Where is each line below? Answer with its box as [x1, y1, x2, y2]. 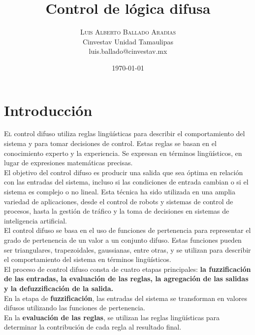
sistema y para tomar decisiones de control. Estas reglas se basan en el [4, 138, 217, 149]
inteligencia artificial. [4, 215, 67, 225]
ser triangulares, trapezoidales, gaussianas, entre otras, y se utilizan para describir [4, 244, 251, 255]
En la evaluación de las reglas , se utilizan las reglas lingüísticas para [4, 312, 220, 322]
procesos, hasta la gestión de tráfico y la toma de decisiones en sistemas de [4, 206, 229, 216]
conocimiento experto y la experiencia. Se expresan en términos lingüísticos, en [4, 148, 242, 158]
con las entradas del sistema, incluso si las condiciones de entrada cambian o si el [4, 177, 249, 187]
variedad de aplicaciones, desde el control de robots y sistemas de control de [4, 196, 233, 206]
